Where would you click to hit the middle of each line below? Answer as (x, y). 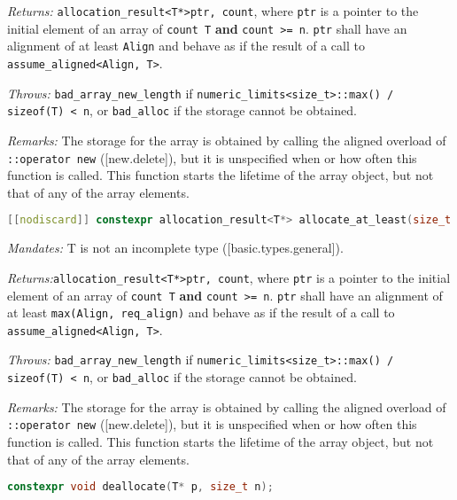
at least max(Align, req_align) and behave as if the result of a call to (201, 312)
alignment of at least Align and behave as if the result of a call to (186, 46)
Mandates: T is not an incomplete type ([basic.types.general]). (175, 248)
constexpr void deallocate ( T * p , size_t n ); (140, 487)
